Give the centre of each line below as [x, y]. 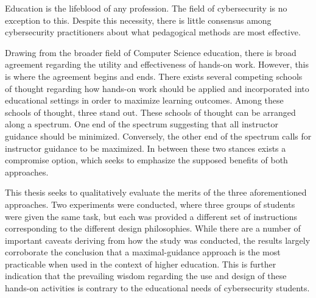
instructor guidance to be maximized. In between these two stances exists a [146, 148]
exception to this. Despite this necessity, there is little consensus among [138, 20]
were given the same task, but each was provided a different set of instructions [151, 216]
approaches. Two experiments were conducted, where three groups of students [150, 204]
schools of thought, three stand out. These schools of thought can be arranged [150, 112]
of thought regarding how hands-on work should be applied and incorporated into [157, 88]
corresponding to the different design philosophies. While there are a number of [153, 228]
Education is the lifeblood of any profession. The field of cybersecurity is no [146, 8]
